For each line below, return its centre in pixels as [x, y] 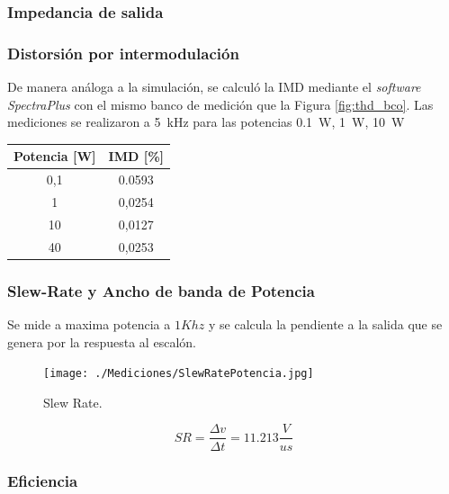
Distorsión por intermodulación [123, 53]
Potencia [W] [55, 156]
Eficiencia [43, 481]
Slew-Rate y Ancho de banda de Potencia [161, 290]
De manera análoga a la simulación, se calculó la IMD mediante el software [214, 87]
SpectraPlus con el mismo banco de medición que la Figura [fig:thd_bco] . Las [220, 104]
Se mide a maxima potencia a [89, 324]
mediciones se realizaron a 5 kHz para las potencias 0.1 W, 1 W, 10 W [206, 122]
